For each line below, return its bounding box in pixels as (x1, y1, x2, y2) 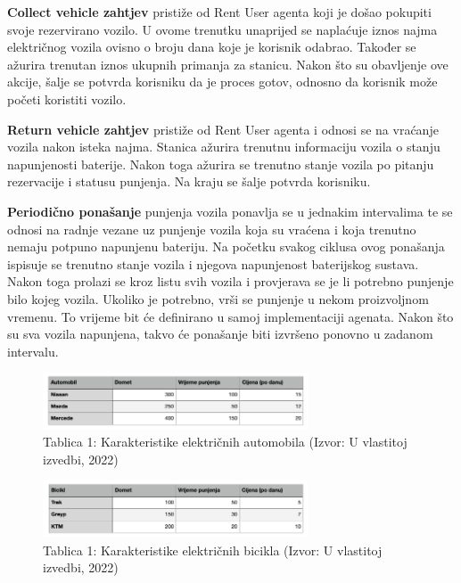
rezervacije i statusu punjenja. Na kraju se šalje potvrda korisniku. (7, 172, 371, 191)
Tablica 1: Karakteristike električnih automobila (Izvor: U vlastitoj (43, 431, 407, 450)
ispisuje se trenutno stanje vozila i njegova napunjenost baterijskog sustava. (7, 254, 419, 273)
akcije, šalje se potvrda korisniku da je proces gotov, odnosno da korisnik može (7, 72, 438, 91)
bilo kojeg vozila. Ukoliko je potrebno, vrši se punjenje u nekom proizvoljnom (7, 289, 429, 308)
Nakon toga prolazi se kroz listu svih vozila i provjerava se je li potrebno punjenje (7, 272, 454, 291)
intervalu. (7, 341, 59, 360)
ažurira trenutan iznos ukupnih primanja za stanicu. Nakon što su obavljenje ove (7, 54, 449, 73)
